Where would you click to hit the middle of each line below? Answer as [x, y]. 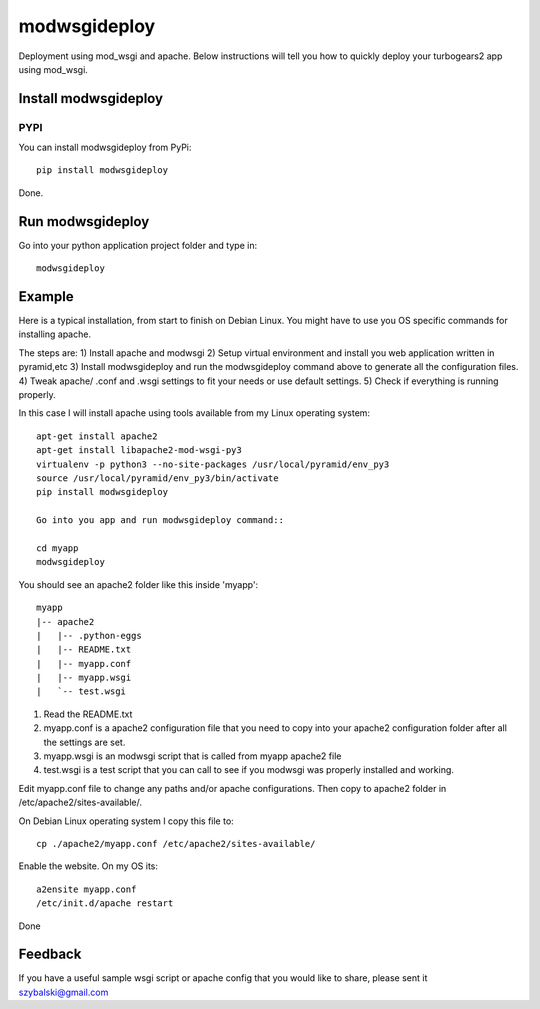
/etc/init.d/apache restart [105, 903]
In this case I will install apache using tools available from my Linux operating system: [194, 413]
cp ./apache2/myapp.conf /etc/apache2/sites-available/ [176, 843]
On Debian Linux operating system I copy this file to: [126, 821]
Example [46, 296]
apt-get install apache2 [97, 436]
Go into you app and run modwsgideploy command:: [160, 520]
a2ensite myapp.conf [86, 889]
